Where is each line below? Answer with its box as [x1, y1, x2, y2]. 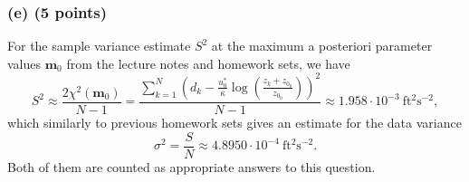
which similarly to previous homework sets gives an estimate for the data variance [7, 112, 462, 131]
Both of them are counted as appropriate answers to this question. [7, 157, 376, 176]
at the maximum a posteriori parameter [211, 36, 433, 55]
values [7, 53, 42, 72]
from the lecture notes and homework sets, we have [66, 53, 350, 72]
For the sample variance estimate [7, 36, 191, 55]
